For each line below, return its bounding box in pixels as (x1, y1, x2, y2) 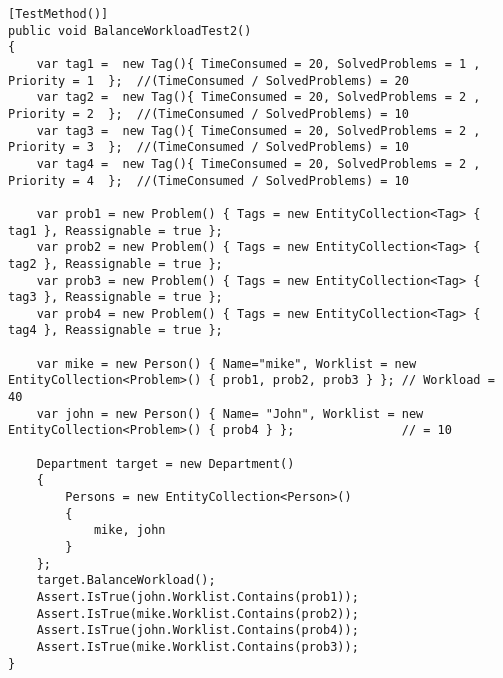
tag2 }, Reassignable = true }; (8, 256, 223, 271)
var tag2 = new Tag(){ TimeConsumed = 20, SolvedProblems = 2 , (36, 90, 481, 105)
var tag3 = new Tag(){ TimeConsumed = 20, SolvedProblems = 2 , (36, 123, 481, 138)
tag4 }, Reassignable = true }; (8, 323, 223, 338)
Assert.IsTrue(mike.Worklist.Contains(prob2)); (36, 606, 359, 621)
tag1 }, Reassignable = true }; (8, 223, 223, 238)
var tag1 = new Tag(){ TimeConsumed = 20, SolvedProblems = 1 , (36, 56, 481, 71)
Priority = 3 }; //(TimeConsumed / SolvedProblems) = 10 (8, 140, 409, 155)
